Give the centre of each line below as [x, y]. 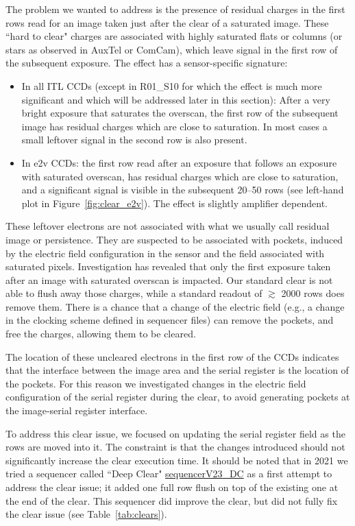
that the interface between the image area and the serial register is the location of [177, 370]
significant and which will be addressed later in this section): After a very [176, 99]
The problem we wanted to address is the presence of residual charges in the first [175, 9]
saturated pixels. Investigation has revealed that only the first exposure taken [168, 266]
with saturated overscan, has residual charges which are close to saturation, [180, 176]
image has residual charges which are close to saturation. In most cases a [174, 126]
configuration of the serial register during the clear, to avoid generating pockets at [178, 397]
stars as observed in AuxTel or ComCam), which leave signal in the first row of [172, 49]
